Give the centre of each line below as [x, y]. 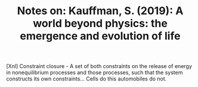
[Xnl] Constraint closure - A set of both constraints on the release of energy [99, 66]
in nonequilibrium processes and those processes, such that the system [95, 73]
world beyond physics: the [100, 23]
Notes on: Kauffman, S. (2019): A [100, 11]
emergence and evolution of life [100, 36]
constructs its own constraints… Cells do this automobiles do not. [86, 79]
